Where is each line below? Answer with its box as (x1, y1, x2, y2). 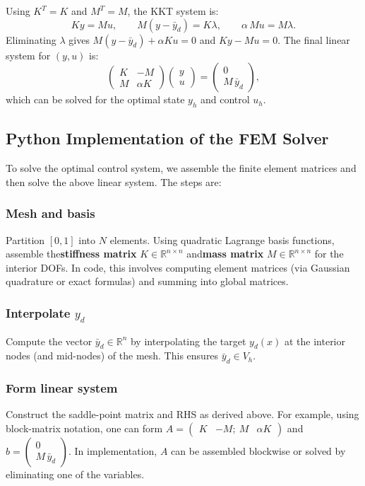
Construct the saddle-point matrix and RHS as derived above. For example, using (6, 407, 359, 422)
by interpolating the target (130, 333, 246, 348)
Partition (6, 232, 45, 247)
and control (200, 92, 250, 107)
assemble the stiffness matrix (6, 246, 137, 261)
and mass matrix (186, 246, 264, 261)
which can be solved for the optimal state (6, 92, 185, 107)
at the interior (284, 333, 346, 348)
